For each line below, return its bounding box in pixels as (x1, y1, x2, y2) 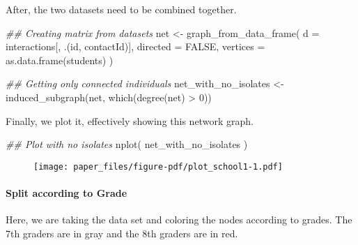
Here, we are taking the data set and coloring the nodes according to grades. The (6, 212, 352, 227)
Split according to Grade (6, 186, 127, 200)
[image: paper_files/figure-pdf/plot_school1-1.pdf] (33, 161, 283, 172)
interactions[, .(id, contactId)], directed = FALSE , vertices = (6, 39, 265, 54)
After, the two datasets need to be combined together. (6, 2, 237, 16)
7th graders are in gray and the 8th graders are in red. (6, 225, 238, 240)
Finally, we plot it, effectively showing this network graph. (6, 113, 254, 128)
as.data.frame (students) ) (6, 52, 114, 67)
